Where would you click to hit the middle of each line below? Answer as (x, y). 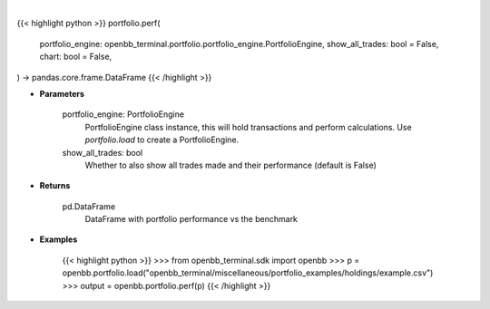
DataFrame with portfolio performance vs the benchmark (191, 219)
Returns (55, 186)
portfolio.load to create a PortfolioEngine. (162, 140)
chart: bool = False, (76, 57)
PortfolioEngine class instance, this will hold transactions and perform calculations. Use (248, 127)
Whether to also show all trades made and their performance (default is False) (230, 165)
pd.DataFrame (89, 206)
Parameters (62, 93)
